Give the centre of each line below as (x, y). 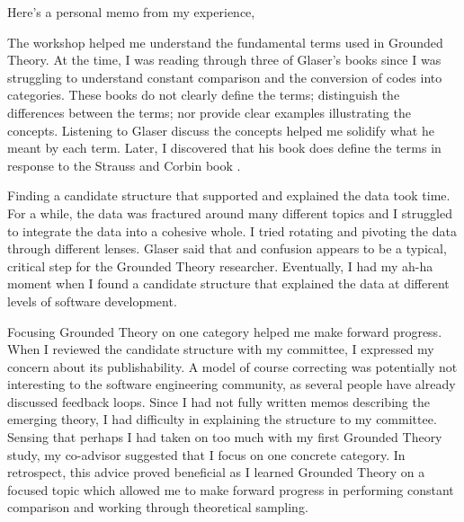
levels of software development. (92, 301)
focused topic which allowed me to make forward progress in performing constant (231, 489)
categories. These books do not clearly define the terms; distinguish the (204, 95)
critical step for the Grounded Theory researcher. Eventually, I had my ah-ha (220, 265)
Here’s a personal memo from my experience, (131, 12)
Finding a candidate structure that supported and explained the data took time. (229, 195)
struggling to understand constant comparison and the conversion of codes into (225, 77)
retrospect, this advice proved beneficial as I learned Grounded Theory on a (216, 472)
